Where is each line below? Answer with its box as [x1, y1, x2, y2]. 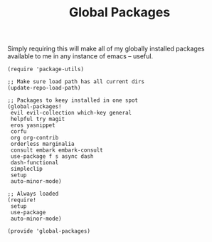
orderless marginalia [10, 140, 75, 148]
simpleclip [10, 165, 43, 173]
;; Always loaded [7, 190, 59, 198]
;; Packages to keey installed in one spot [7, 97, 139, 104]
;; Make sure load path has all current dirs [7, 78, 144, 85]
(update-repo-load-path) [7, 85, 81, 92]
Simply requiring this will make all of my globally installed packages [7, 44, 205, 53]
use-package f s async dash [10, 153, 94, 160]
